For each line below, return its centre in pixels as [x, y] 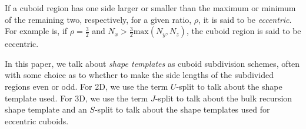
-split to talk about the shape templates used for [182, 109]
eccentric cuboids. [37, 120]
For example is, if [36, 31]
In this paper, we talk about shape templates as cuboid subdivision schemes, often [152, 63]
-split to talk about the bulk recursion [224, 98]
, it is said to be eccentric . [245, 19]
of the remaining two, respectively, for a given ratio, [98, 19]
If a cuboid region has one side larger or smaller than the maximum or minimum [150, 8]
